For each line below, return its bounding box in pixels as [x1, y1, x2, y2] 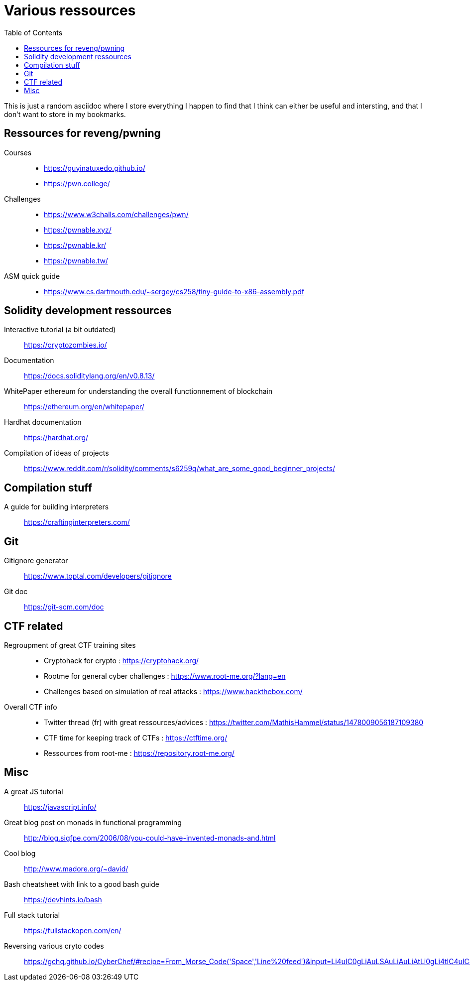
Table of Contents [4, 28, 63, 37]
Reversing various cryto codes [4, 941, 104, 950]
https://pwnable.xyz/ [44, 225, 112, 234]
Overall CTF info [4, 702, 57, 711]
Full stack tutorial [4, 910, 60, 919]
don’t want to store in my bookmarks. [4, 110, 126, 119]
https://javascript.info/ [24, 802, 97, 811]
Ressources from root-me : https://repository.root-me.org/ [44, 748, 235, 757]
